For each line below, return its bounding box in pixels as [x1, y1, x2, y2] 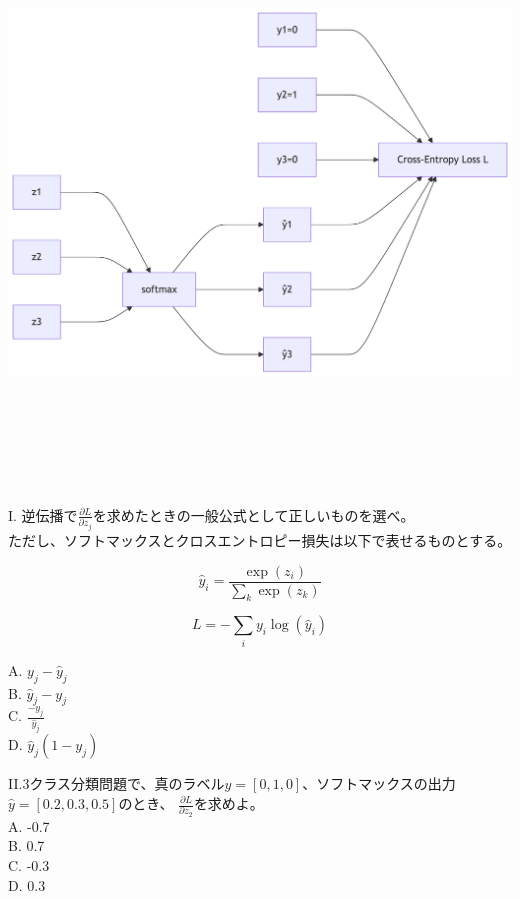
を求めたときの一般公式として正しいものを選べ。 [92, 504, 415, 525]
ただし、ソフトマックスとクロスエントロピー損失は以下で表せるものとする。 [8, 529, 512, 550]
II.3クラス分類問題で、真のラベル [8, 773, 225, 794]
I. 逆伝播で [8, 504, 78, 525]
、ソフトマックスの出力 [302, 773, 456, 794]
